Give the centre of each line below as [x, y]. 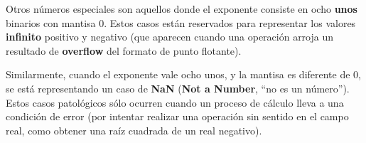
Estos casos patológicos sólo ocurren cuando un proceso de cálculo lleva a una [175, 102]
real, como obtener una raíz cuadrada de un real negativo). [134, 130]
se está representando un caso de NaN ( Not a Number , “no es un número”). [178, 88]
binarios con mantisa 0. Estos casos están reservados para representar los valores [181, 22]
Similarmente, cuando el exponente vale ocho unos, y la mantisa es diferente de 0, [183, 74]
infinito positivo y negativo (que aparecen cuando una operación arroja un [170, 37]
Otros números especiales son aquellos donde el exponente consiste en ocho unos [182, 9]
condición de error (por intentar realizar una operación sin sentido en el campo [177, 116]
